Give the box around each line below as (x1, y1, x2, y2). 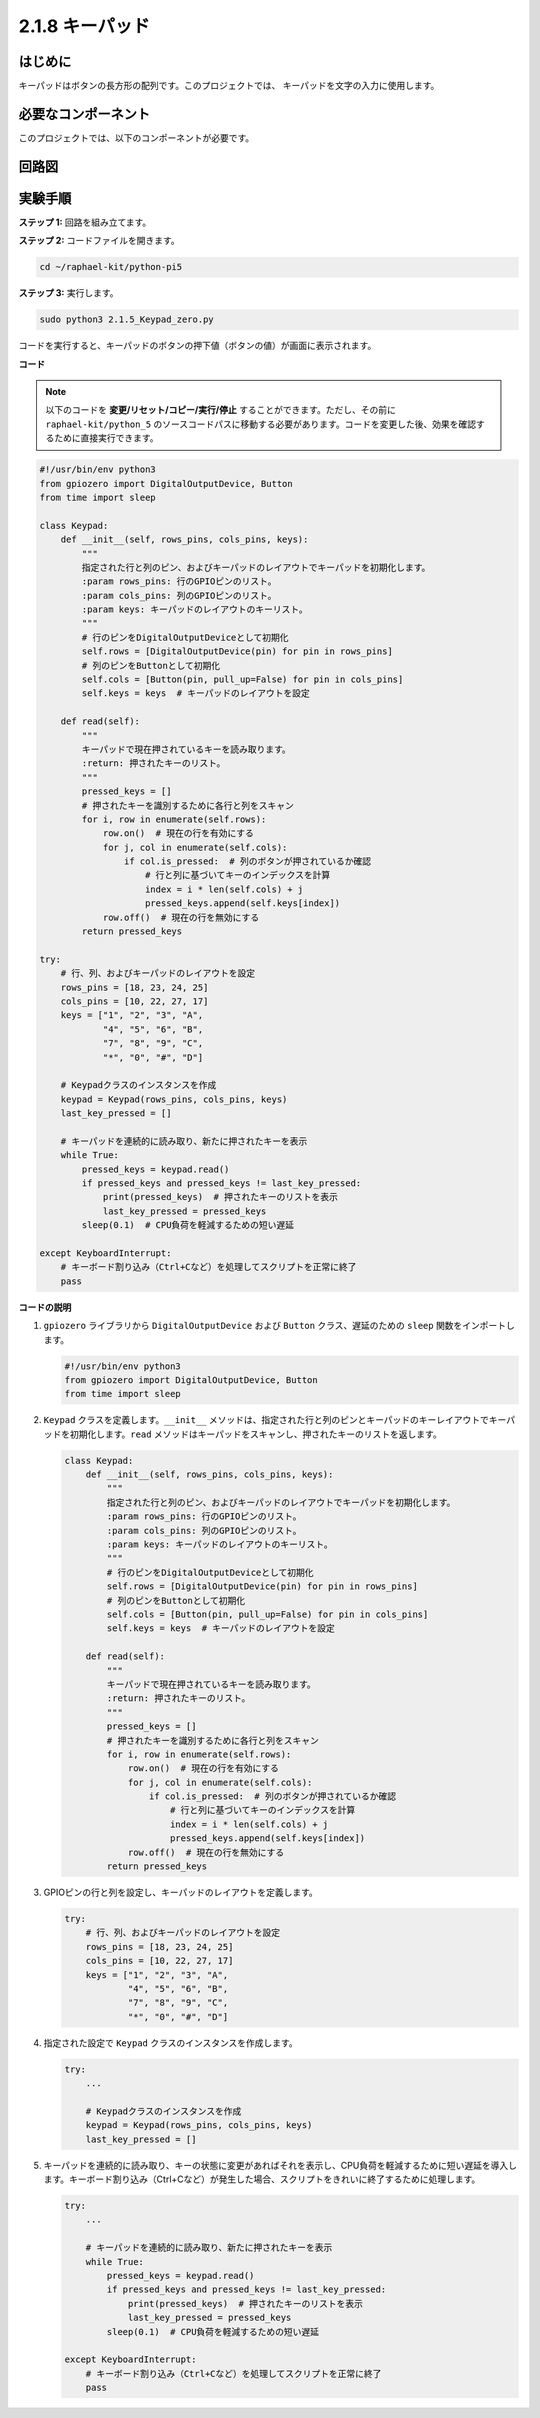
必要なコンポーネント (18, 105, 150, 122)
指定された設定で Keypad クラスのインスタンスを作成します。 (43, 2036, 299, 2049)
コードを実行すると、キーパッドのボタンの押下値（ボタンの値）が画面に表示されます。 (18, 340, 377, 352)
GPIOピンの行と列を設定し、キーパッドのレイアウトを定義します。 (43, 1886, 319, 1899)
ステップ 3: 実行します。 (18, 287, 119, 299)
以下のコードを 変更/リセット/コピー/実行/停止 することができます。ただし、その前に (45, 404, 397, 416)
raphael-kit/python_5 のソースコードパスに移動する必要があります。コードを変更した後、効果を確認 (45, 418, 477, 430)
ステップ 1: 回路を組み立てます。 (18, 216, 152, 228)
